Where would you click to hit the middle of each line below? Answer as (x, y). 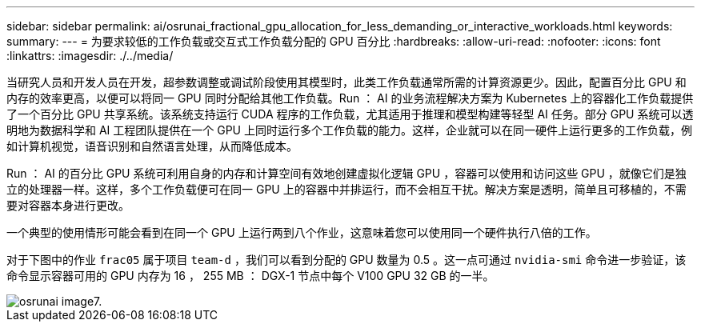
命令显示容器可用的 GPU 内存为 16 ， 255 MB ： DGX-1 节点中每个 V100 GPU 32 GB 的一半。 (250, 276)
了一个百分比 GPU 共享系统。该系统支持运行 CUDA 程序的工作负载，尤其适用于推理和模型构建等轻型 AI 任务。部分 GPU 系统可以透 (350, 114)
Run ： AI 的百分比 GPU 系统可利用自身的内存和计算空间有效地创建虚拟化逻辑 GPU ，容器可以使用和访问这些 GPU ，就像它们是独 (346, 173)
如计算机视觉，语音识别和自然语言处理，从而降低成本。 (152, 146)
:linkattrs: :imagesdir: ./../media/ (90, 56)
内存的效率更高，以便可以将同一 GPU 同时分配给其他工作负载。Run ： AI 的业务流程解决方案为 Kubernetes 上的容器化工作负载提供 (350, 98)
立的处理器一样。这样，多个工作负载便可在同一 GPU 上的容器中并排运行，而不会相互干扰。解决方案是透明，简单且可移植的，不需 (346, 189)
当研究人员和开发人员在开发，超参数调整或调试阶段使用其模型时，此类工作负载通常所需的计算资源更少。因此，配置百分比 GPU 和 (346, 82)
